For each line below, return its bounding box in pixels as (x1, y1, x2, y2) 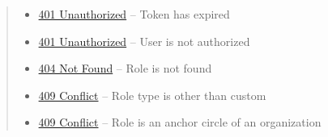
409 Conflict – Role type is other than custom (38, 86, 266, 103)
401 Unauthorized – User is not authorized (38, 32, 250, 49)
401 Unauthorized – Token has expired (38, 6, 230, 22)
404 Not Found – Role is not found (38, 60, 212, 77)
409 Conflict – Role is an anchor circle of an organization (38, 114, 322, 131)
